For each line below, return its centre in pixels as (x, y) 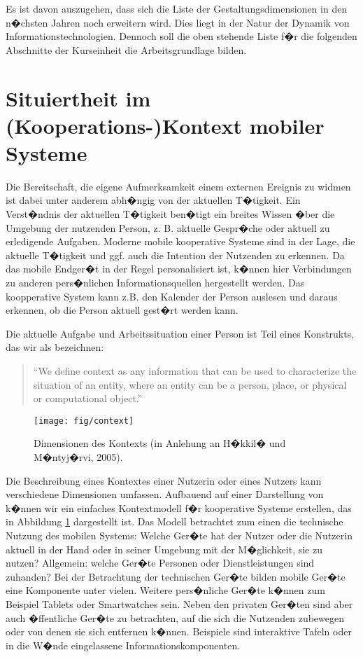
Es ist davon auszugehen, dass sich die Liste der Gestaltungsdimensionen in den (177, 8)
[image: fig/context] (84, 421)
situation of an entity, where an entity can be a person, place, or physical (190, 384)
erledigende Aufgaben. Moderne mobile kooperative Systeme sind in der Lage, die (180, 241)
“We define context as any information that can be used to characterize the (195, 371)
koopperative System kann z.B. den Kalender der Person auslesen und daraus (172, 296)
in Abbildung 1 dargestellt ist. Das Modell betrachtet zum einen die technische (175, 521)
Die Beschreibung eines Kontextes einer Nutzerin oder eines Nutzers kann (164, 480)
